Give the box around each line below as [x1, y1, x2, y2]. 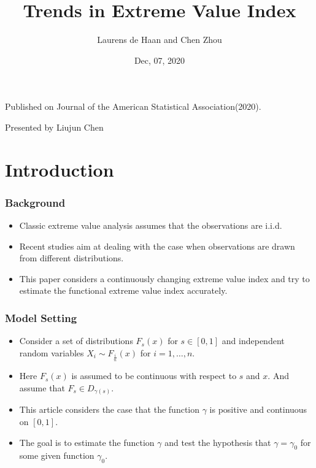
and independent [222, 334, 285, 347]
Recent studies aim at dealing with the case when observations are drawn [19, 239, 295, 252]
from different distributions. [19, 251, 124, 264]
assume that [19, 381, 65, 394]
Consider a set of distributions [19, 334, 133, 347]
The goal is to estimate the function [19, 435, 155, 448]
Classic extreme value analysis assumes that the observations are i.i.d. [19, 219, 282, 232]
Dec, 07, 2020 [134, 53, 185, 66]
